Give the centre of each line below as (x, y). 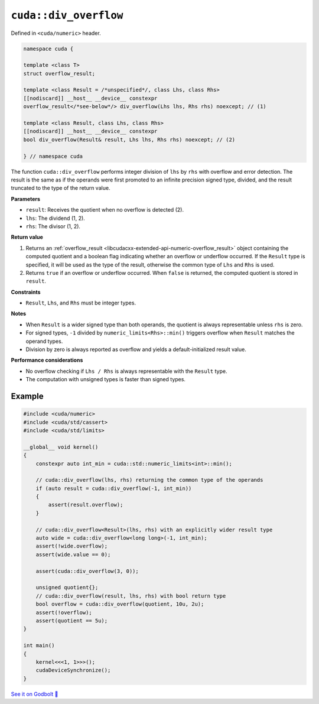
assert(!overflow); (64, 612)
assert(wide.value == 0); (73, 554)
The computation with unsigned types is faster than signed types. (106, 379)
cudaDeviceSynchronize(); (73, 670)
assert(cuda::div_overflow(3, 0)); (87, 571)
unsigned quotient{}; (67, 588)
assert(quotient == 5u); (72, 620)
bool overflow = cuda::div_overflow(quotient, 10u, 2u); (120, 604)
